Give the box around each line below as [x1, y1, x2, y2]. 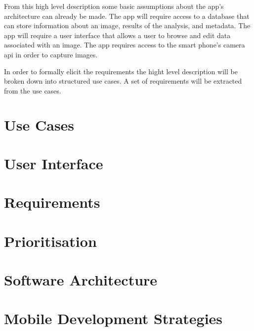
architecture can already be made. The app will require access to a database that [4, 10, 250, 21]
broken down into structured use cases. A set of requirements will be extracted [4, 76, 242, 86]
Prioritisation [4, 231, 97, 251]
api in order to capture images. [4, 49, 98, 59]
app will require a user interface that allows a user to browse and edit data [4, 30, 231, 40]
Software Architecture [4, 270, 158, 290]
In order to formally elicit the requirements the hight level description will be [4, 66, 238, 76]
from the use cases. [4, 85, 61, 95]
